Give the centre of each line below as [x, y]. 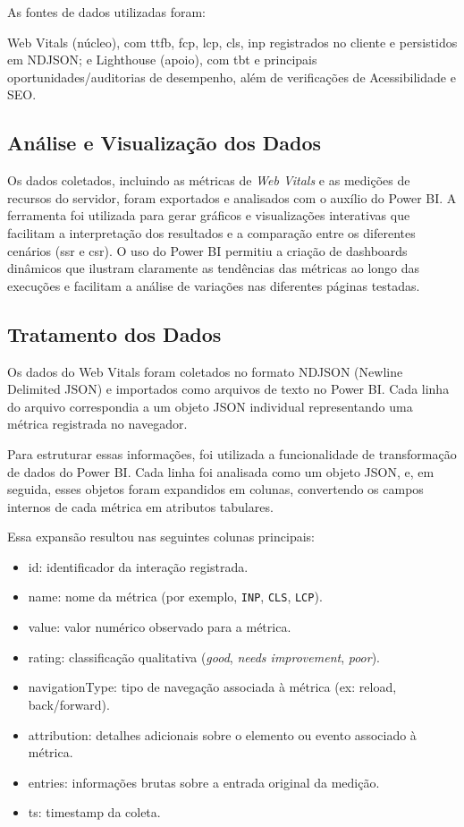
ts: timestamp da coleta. [94, 812]
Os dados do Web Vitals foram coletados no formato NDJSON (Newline [205, 371]
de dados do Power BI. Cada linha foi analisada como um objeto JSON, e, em [221, 471]
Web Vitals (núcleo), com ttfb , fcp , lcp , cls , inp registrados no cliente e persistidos [232, 42]
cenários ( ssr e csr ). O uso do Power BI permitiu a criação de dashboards [207, 250]
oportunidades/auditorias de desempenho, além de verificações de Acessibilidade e [232, 77]
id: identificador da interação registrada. [138, 566]
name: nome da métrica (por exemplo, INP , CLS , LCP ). [175, 597]
